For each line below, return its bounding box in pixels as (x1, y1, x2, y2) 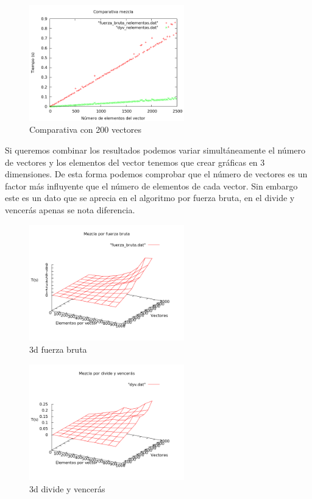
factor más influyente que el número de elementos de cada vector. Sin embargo (5, 179, 298, 192)
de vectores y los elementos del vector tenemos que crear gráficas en (5, 155, 258, 168)
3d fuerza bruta (29, 342, 87, 355)
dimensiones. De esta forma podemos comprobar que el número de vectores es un (5, 168, 308, 180)
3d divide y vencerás (29, 482, 105, 495)
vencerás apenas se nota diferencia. (5, 203, 135, 216)
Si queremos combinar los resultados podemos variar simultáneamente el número (5, 143, 305, 156)
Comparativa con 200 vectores (29, 123, 142, 136)
